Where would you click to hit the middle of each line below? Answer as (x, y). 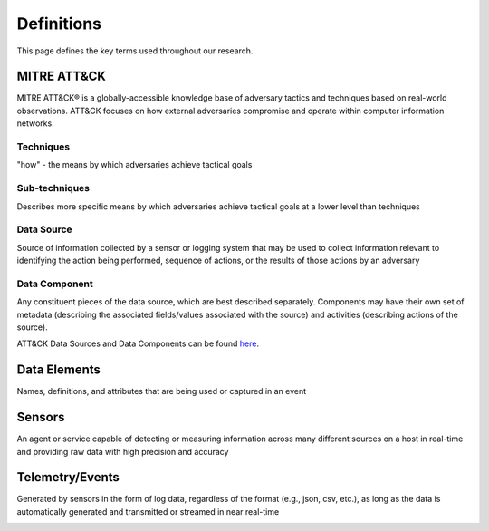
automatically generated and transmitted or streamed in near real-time (148, 511)
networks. (35, 123)
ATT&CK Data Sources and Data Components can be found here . (138, 343)
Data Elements (59, 370)
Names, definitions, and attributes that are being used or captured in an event (162, 391)
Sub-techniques (53, 188)
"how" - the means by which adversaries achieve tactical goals (134, 165)
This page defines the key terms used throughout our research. (135, 51)
